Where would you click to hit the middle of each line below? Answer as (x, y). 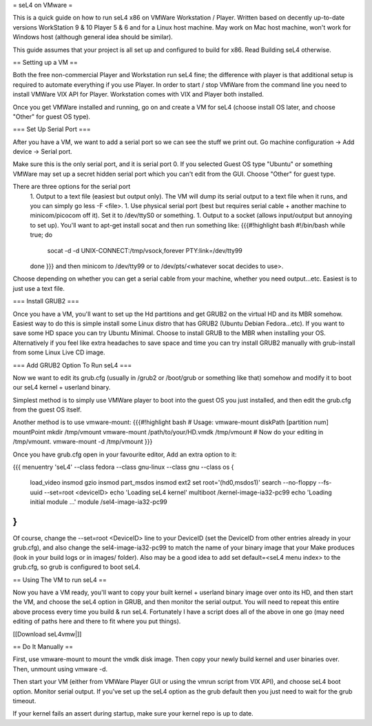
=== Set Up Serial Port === (52, 129)
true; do (41, 235)
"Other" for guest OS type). (52, 117)
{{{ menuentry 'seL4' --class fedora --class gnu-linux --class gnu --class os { (123, 467)
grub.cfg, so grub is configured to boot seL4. (76, 567)
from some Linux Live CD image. (59, 352)
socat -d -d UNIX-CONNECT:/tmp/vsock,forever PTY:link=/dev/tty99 (145, 250)
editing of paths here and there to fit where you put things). (97, 621)
